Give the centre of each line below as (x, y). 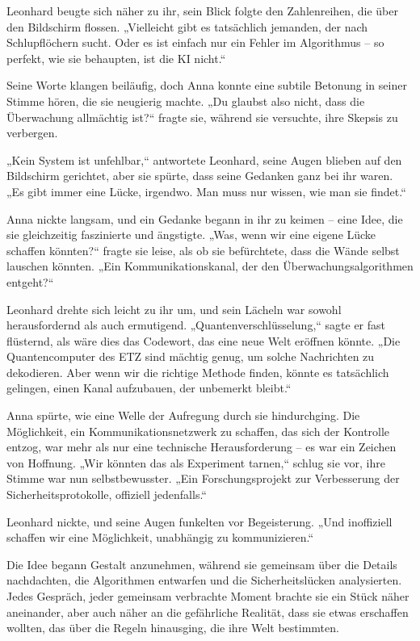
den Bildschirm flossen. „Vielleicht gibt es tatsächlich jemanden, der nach (187, 26)
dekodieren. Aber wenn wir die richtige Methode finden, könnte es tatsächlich (198, 372)
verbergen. (32, 133)
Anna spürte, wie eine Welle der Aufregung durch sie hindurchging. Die (183, 415)
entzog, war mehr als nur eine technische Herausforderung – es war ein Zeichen (202, 447)
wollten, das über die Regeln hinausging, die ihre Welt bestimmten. (173, 628)
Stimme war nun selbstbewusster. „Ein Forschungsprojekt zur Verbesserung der (203, 478)
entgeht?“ (30, 281)
